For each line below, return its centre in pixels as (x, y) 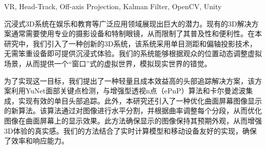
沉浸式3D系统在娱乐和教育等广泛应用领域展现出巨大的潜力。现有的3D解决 (128, 23)
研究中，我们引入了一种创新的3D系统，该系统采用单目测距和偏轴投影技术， (130, 43)
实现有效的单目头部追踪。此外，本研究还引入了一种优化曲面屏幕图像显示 (140, 100)
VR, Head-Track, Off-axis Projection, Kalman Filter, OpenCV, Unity (113, 6)
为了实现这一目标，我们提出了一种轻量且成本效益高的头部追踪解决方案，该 (129, 80)
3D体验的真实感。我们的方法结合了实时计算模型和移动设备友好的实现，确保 (130, 130)
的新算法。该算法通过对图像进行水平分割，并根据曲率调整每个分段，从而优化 (133, 110)
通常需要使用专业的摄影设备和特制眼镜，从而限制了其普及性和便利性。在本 (136, 33)
